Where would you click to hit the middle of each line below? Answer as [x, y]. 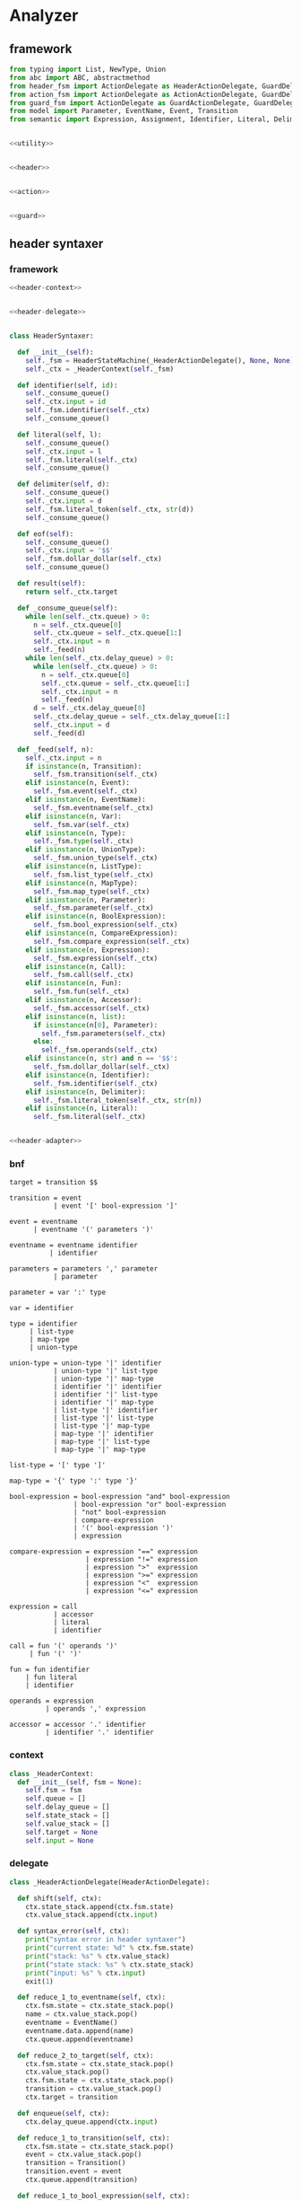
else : [43, 1042]
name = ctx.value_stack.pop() [82, 2014]
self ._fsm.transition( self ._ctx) [95, 775]
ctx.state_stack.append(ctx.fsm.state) [100, 1906]
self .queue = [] [56, 1799]
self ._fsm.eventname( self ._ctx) [93, 808]
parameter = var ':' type [57, 1293]
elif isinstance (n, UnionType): [86, 850]
